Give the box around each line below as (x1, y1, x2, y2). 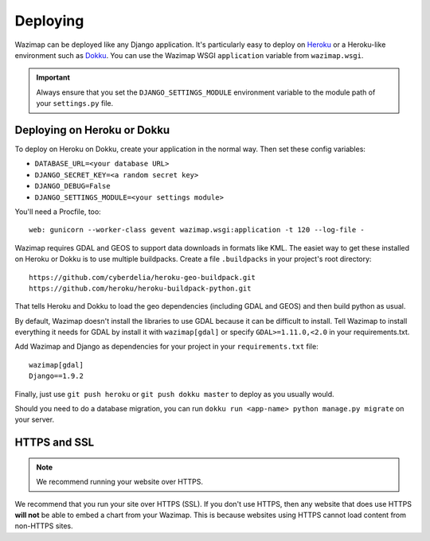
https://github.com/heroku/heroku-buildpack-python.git (29, 283, 252, 293)
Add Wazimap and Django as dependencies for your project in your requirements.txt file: (14, 342, 319, 352)
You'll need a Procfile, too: (14, 207, 101, 216)
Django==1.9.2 (29, 372, 84, 381)
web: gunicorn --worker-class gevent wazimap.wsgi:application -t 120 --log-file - (29, 225, 365, 235)
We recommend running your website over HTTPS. (36, 477, 203, 487)
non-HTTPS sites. (14, 521, 73, 531)
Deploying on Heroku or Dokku (14, 123, 170, 137)
